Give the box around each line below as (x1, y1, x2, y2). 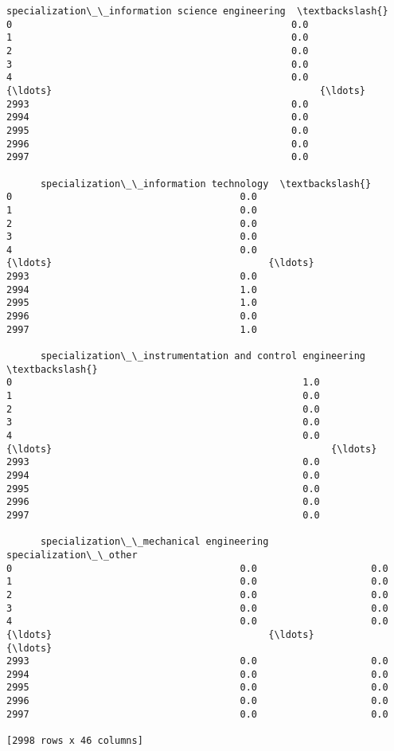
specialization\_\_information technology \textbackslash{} (40, 178, 372, 190)
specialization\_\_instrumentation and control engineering (40, 350, 366, 362)
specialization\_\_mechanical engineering (40, 536, 269, 548)
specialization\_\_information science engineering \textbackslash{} (6, 6, 388, 17)
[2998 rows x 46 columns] (6, 735, 143, 747)
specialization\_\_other (6, 549, 138, 561)
